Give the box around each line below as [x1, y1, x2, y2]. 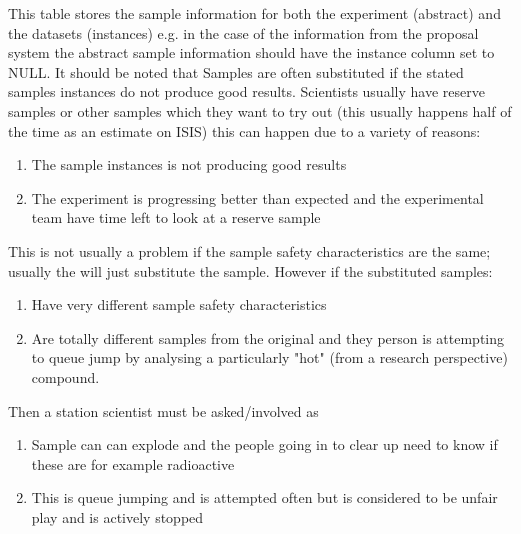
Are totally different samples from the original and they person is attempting [31, 327, 505, 348]
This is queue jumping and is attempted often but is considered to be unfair [31, 487, 498, 508]
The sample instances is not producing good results [31, 154, 347, 175]
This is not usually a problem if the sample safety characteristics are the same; [8, 240, 491, 261]
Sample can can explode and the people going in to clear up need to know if [31, 434, 498, 455]
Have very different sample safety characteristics [31, 294, 327, 315]
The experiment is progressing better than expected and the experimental [31, 187, 484, 208]
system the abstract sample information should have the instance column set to [8, 42, 495, 63]
